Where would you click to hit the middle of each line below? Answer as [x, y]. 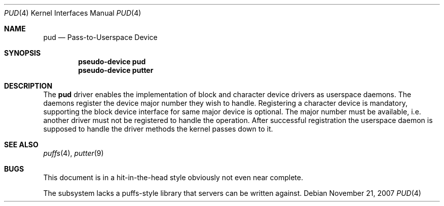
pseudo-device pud [112, 61]
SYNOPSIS [23, 53]
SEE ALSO [21, 145]
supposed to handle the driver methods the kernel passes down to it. [158, 129]
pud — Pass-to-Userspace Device [100, 37]
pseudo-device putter [116, 70]
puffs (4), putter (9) [73, 153]
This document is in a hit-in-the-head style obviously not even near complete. [173, 177]
